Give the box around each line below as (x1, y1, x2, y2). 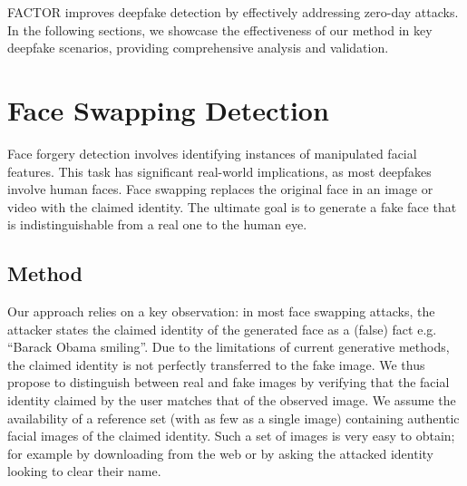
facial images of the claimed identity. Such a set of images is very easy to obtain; (7, 426, 455, 445)
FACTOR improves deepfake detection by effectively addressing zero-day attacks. (7, 3, 459, 21)
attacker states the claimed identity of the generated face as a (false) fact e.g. (7, 319, 437, 338)
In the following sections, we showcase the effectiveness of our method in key (7, 20, 433, 39)
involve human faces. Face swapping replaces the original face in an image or (7, 180, 433, 199)
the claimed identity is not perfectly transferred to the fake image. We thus (7, 355, 425, 374)
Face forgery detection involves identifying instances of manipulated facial (7, 143, 417, 162)
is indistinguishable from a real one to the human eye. (7, 215, 307, 234)
